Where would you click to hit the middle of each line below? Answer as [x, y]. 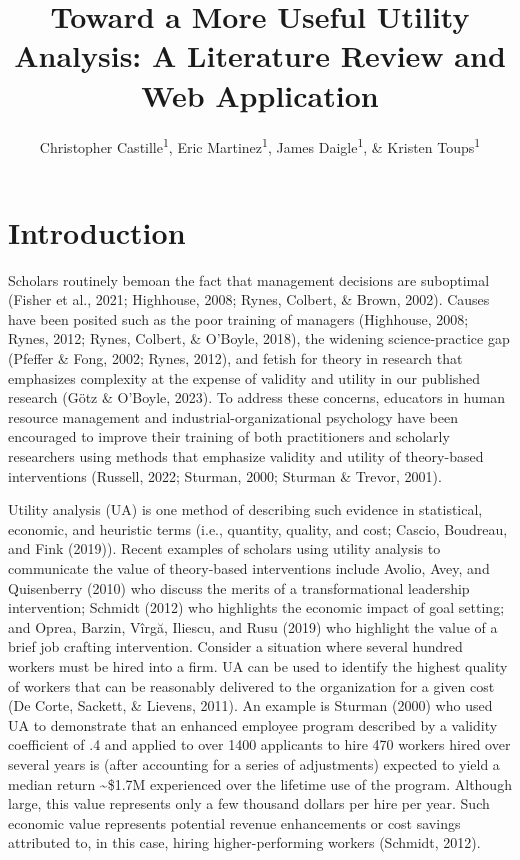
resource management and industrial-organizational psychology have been [233, 416]
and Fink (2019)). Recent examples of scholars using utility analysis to [224, 548]
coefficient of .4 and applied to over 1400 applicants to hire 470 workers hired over [259, 744]
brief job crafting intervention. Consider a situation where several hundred [235, 646]
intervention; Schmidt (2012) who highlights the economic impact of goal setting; [256, 607]
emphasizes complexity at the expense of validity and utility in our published [244, 377]
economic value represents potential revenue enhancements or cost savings [234, 822]
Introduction [97, 231]
